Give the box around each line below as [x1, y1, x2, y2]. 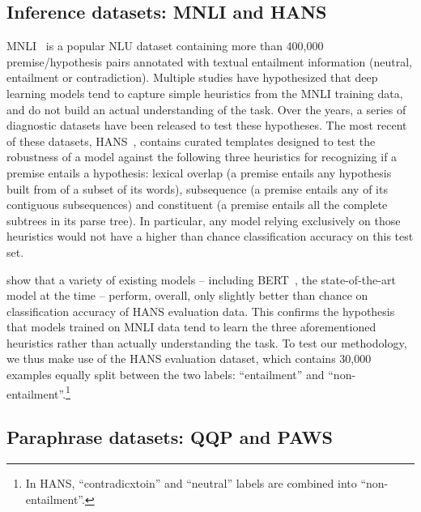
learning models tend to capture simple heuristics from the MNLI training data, [6, 84, 403, 101]
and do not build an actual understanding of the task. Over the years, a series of [6, 100, 406, 117]
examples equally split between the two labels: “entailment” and [6, 366, 325, 383]
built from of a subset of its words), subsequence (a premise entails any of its [6, 180, 388, 197]
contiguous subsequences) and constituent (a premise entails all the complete [6, 196, 388, 213]
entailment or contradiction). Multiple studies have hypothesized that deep [6, 69, 378, 86]
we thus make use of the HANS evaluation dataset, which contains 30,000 [6, 350, 372, 367]
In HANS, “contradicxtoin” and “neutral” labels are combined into [25, 475, 357, 492]
